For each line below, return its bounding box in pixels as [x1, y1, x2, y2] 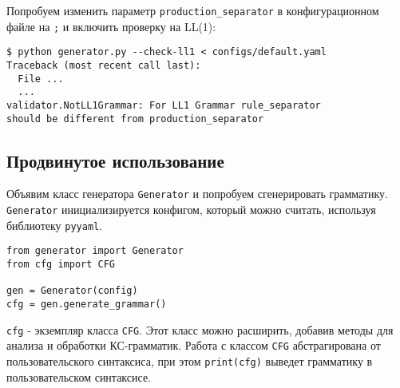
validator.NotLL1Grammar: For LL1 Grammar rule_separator [6, 99, 321, 111]
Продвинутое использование [6, 148, 224, 172]
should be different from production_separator [6, 113, 264, 125]
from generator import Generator [6, 245, 184, 257]
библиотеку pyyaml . [6, 216, 103, 233]
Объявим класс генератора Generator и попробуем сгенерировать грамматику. [6, 185, 388, 202]
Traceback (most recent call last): [6, 59, 201, 71]
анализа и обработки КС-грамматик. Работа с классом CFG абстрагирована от [6, 337, 381, 354]
